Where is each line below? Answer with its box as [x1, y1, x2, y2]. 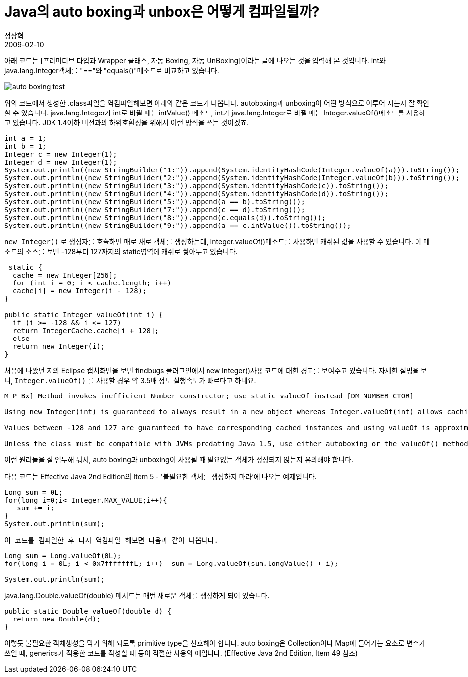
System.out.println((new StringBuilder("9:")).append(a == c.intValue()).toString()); [4, 221, 351, 229]
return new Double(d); [12, 615, 101, 623]
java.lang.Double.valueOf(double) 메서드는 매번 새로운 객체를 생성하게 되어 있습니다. [4, 591, 270, 600]
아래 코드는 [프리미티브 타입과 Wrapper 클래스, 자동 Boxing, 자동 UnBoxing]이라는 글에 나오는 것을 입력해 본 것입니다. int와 [4, 56, 386, 65]
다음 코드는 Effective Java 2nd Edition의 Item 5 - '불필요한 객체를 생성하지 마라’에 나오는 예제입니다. [4, 472, 317, 481]
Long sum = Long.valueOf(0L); [4, 551, 122, 560]
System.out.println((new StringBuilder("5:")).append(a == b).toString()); [4, 197, 305, 206]
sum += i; [17, 504, 55, 512]
